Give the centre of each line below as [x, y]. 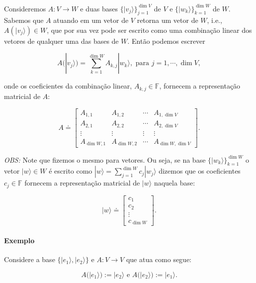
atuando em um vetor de [91, 20]
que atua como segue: [159, 259]
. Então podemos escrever [166, 41]
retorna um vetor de [168, 20]
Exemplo [19, 240]
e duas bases [99, 8]
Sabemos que [24, 20]
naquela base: [174, 183]
